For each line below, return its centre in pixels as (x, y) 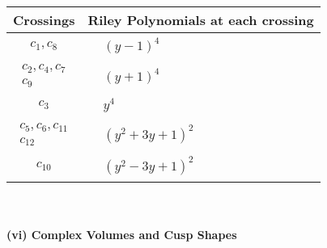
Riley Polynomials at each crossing (201, 20)
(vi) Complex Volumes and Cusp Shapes (122, 234)
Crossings (44, 20)
